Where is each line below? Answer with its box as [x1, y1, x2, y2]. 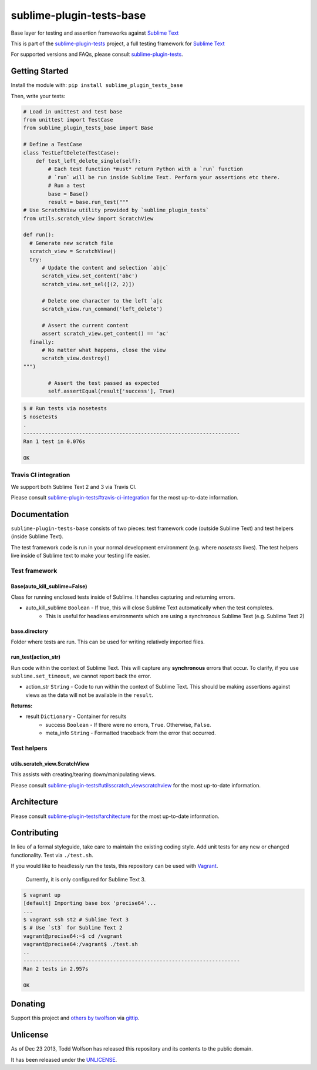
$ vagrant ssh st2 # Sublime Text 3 [23, 916, 129, 923]
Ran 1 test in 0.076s [23, 438, 86, 445]
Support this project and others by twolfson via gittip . [11, 1014, 140, 1022]
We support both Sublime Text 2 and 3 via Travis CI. [11, 483, 137, 490]
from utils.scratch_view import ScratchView [23, 215, 154, 222]
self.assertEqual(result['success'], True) [48, 388, 176, 394]
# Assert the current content [42, 322, 129, 328]
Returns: [11, 702, 33, 709]
